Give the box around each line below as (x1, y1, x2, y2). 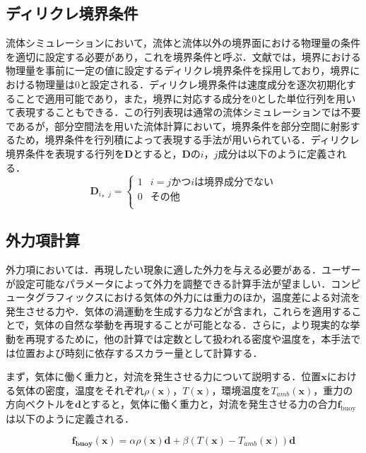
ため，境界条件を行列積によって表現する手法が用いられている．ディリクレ (15, 132, 360, 147)
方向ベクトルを (6, 396, 75, 411)
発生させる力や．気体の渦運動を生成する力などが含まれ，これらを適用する (6, 303, 352, 318)
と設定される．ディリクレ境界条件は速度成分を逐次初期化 (80, 76, 347, 91)
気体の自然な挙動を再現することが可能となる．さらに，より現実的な (35, 317, 350, 332)
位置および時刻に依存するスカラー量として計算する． (15, 345, 263, 360)
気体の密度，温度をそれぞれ (15, 382, 144, 397)
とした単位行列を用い (256, 90, 356, 105)
